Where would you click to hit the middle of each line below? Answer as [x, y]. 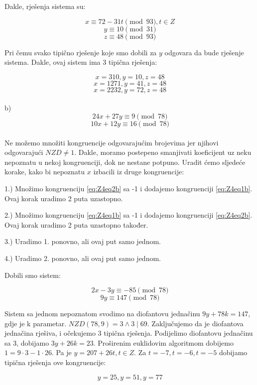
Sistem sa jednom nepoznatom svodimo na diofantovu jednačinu [102, 314]
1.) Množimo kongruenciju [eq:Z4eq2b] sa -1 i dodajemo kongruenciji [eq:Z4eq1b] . [128, 188]
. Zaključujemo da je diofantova [195, 323]
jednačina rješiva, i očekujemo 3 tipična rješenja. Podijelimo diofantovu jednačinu [129, 333]
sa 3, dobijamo [27, 342]
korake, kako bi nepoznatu [45, 172]
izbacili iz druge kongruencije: [139, 172]
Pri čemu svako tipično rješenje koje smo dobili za [81, 52]
